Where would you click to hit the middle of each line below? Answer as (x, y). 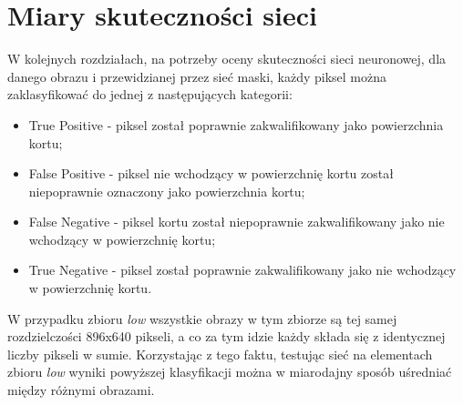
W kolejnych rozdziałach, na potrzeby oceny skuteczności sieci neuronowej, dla (227, 59)
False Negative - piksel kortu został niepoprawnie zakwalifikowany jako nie (237, 222)
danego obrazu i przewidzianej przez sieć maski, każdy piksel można (197, 76)
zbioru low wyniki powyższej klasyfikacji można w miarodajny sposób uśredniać (230, 372)
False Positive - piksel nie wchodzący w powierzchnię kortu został (211, 173)
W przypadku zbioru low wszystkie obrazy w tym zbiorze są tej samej (202, 318)
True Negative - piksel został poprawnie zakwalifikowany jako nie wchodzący (242, 270)
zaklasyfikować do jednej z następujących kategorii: (150, 94)
